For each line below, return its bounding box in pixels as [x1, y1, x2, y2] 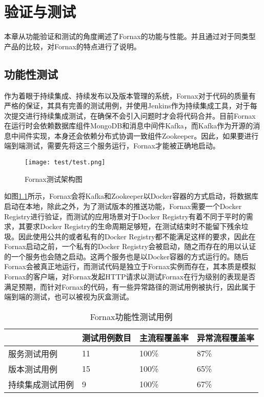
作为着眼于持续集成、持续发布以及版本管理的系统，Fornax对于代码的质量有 [4, 90, 256, 101]
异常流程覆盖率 [197, 331, 255, 344]
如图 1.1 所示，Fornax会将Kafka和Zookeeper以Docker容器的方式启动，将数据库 [4, 191, 258, 201]
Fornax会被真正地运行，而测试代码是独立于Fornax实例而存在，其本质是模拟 [4, 261, 256, 272]
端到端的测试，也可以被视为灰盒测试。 [4, 291, 133, 302]
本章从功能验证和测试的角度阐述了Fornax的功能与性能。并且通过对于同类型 [4, 31, 256, 42]
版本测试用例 [8, 363, 58, 375]
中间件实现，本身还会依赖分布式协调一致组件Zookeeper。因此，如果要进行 [11, 130, 259, 141]
